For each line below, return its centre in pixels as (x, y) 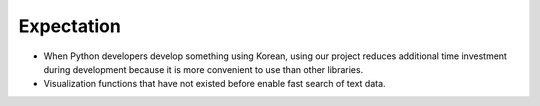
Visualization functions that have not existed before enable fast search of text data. (214, 84)
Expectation (70, 26)
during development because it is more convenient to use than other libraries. (203, 69)
